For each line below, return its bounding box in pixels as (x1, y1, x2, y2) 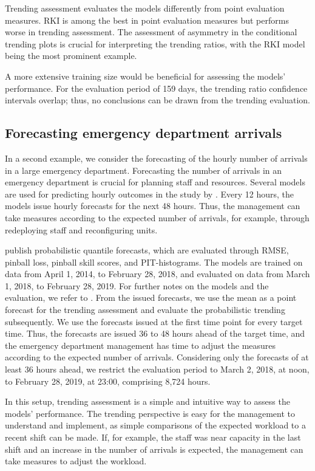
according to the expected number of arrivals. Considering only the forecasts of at (5, 351, 309, 363)
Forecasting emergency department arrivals (5, 123, 282, 142)
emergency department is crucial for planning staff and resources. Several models (5, 176, 305, 188)
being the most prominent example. (5, 49, 137, 62)
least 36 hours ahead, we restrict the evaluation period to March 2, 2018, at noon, (5, 363, 310, 376)
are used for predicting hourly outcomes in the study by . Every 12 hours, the (5, 187, 294, 200)
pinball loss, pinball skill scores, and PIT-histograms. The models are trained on (5, 255, 303, 268)
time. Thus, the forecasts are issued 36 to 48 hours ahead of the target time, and (5, 327, 305, 340)
